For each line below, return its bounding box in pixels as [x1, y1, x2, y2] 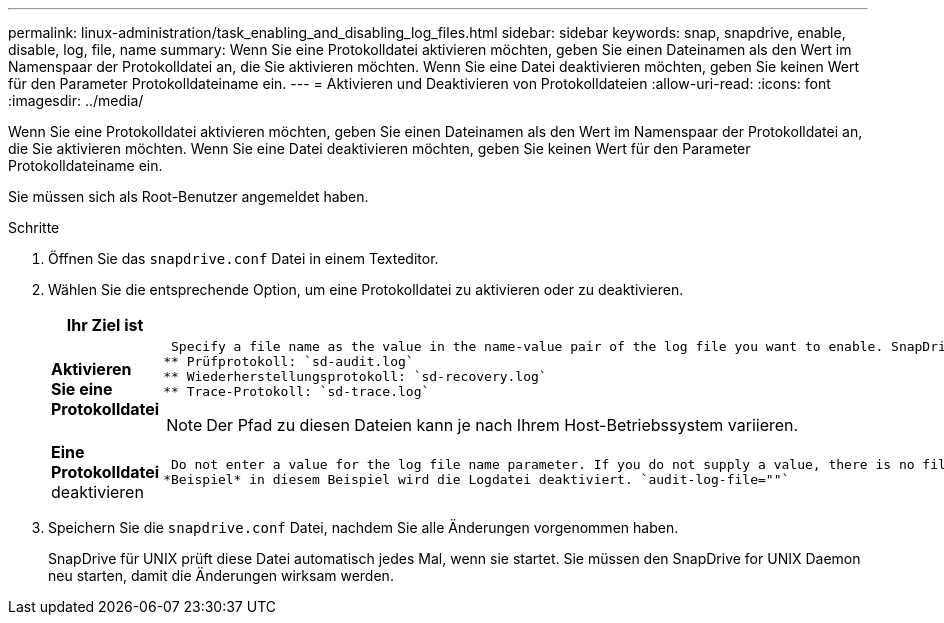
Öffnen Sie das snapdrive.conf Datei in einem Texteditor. [48, 250, 439, 267]
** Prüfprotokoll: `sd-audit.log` [163, 354, 414, 369]
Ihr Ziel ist [66, 315, 144, 335]
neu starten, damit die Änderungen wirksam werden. [48, 567, 394, 584]
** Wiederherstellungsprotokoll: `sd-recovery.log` [163, 369, 547, 384]
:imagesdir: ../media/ [8, 92, 144, 109]
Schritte [8, 219, 60, 236]
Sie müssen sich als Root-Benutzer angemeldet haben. [8, 188, 369, 205]
